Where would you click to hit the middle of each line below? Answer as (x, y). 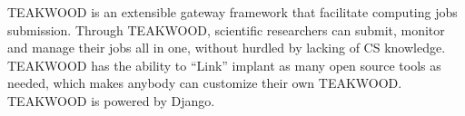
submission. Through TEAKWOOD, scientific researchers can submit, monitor (226, 29)
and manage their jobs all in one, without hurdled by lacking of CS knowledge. (227, 48)
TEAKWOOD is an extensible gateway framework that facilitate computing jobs (232, 12)
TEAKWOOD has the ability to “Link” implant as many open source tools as (224, 65)
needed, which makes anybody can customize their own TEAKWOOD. (205, 83)
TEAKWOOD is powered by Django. (111, 100)
